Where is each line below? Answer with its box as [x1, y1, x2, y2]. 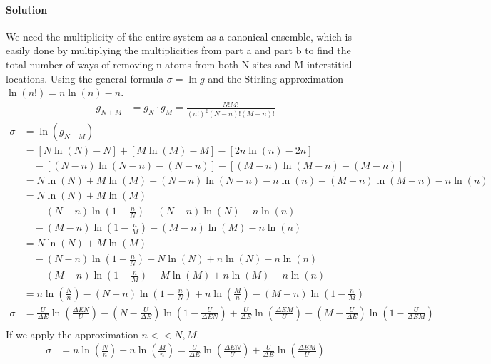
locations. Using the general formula [6, 71, 164, 85]
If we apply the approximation [6, 326, 138, 341]
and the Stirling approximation [208, 71, 344, 85]
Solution [6, 1, 48, 16]
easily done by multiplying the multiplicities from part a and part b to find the [6, 43, 351, 58]
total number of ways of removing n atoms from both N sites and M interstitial [6, 56, 353, 71]
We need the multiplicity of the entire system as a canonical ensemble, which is [6, 28, 352, 43]
